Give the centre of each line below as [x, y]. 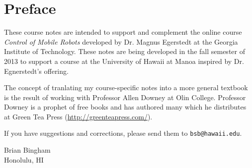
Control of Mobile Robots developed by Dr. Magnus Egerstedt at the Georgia [121, 41]
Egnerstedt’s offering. [36, 71]
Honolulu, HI [24, 159]
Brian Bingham [27, 150]
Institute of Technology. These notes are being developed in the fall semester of [125, 51]
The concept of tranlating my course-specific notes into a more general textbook [126, 87]
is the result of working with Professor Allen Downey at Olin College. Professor [125, 97]
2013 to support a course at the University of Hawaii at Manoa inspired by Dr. [124, 61]
